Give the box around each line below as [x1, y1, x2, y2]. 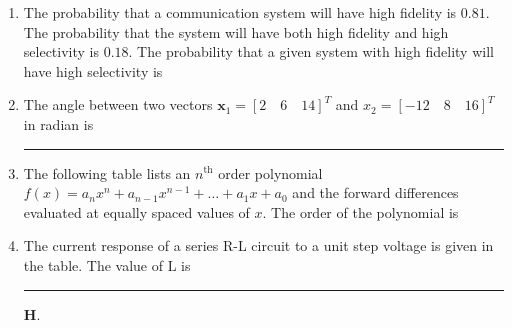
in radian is [23, 113, 94, 134]
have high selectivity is [23, 60, 163, 81]
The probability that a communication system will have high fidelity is [23, 2, 457, 22]
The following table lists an [23, 162, 191, 183]
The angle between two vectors [23, 94, 213, 115]
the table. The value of [23, 254, 164, 275]
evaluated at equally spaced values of [23, 201, 250, 222]
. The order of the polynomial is [262, 201, 459, 222]
